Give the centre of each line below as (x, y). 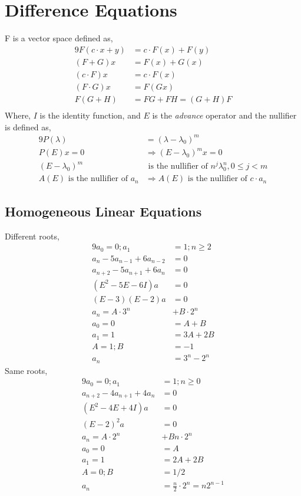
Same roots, (26, 370)
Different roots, (32, 236)
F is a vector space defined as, (59, 38)
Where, (18, 115)
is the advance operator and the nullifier (224, 115)
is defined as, (28, 127)
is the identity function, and (90, 115)
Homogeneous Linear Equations (103, 211)
